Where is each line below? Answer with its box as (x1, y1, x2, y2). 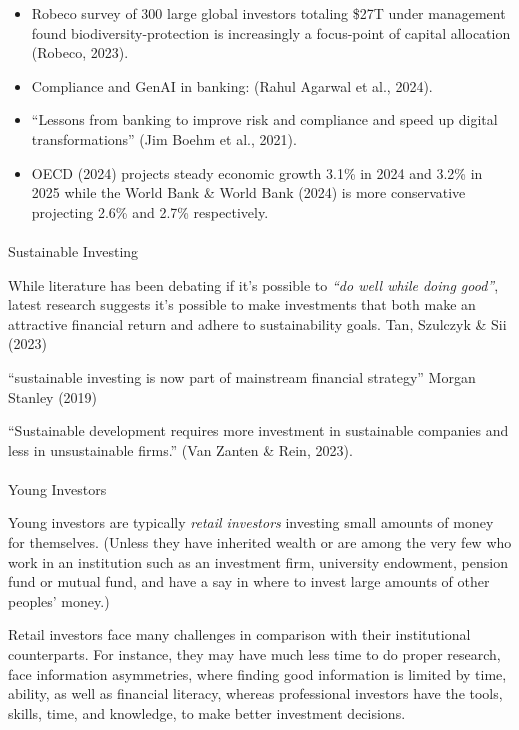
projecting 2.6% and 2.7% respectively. (31, 201, 269, 222)
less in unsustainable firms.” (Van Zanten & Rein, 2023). (8, 439, 353, 460)
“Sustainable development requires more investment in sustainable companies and (8, 420, 509, 441)
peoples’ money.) (8, 590, 110, 611)
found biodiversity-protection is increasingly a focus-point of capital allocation (31, 22, 511, 43)
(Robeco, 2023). (31, 42, 129, 63)
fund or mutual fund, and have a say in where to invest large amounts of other (8, 571, 490, 592)
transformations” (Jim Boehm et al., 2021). (31, 128, 297, 149)
